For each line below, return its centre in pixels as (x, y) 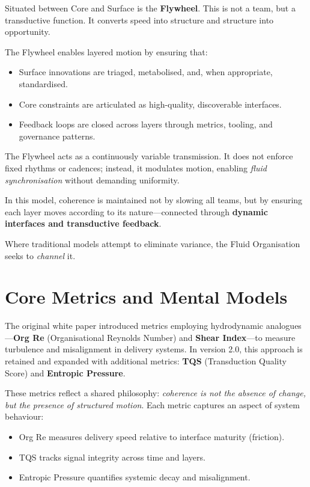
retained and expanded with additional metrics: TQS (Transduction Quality (146, 361)
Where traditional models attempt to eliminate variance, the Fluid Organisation (153, 243)
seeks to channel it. (40, 255)
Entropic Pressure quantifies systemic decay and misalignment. (135, 477)
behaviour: (24, 416)
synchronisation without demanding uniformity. (92, 179)
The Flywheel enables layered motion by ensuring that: (106, 51)
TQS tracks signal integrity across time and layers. (112, 457)
